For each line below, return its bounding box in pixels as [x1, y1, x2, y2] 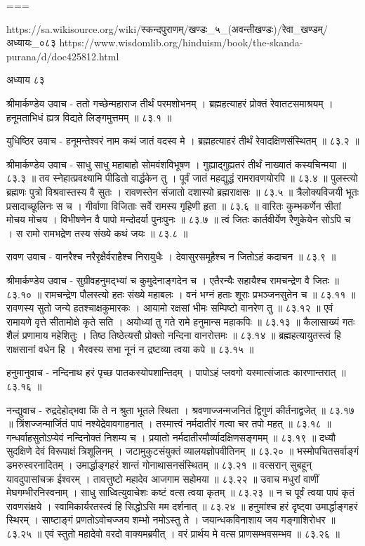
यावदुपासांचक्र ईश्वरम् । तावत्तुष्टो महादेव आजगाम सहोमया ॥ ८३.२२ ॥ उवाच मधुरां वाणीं [6, 471, 319, 486]
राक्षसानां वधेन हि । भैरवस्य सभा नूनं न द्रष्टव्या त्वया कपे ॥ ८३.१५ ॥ [6, 341, 254, 356]
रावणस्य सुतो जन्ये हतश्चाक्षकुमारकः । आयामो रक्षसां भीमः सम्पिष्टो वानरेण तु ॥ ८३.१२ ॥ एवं [6, 300, 333, 315]
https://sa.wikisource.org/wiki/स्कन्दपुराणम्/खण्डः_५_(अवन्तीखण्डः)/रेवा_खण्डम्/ [6, 21, 328, 36]
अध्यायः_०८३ [6, 35, 56, 50]
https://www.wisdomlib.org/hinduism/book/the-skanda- [59, 35, 303, 50]
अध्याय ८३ [6, 72, 45, 87]
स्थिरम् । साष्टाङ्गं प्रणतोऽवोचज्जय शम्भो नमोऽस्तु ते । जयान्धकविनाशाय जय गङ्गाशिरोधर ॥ [6, 512, 336, 527]
